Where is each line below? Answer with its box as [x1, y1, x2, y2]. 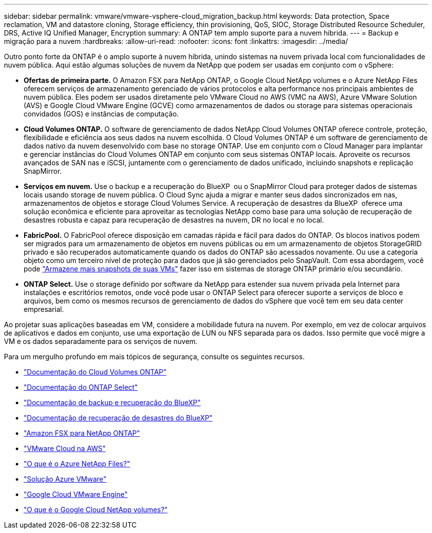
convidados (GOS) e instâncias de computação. [24, 110, 179, 118]
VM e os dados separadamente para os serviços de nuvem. [4, 337, 198, 345]
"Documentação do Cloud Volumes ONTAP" [24, 368, 167, 376]
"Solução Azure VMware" [24, 475, 107, 483]
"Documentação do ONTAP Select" [24, 383, 138, 391]
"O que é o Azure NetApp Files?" [24, 459, 130, 468]
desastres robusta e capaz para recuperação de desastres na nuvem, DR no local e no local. [24, 216, 324, 224]
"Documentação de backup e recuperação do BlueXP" [24, 398, 201, 407]
